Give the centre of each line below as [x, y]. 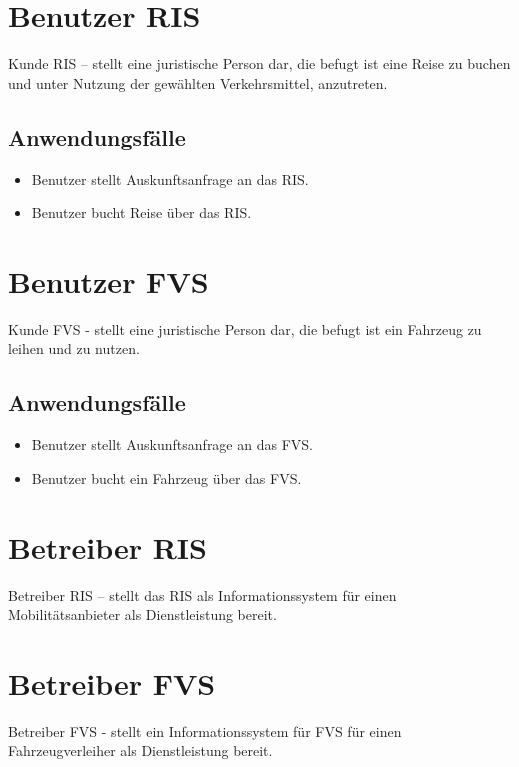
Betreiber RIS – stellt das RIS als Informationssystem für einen [202, 594]
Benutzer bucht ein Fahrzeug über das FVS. [166, 477]
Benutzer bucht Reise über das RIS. [141, 212]
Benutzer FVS [108, 280]
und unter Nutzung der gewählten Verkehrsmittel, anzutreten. [198, 82]
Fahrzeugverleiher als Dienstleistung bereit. [140, 750]
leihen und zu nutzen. [74, 348]
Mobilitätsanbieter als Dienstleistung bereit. [142, 614]
